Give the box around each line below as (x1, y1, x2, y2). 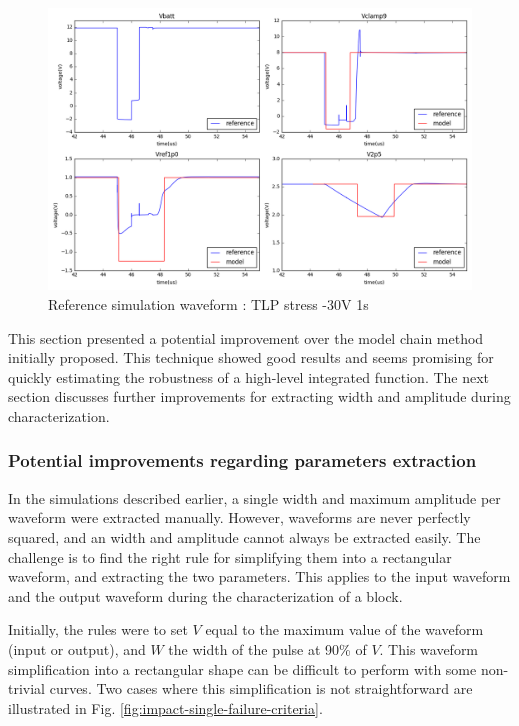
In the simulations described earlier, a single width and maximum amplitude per (8, 487, 501, 508)
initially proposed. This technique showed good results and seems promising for (8, 347, 494, 368)
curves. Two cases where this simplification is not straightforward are (49, 678, 473, 699)
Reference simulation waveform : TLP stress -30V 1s (48, 293, 369, 314)
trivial (8, 678, 46, 699)
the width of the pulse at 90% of (168, 638, 367, 659)
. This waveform (379, 638, 479, 659)
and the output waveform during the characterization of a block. (8, 585, 403, 606)
